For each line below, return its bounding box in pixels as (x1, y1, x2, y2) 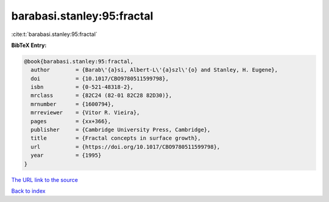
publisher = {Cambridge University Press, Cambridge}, (30, 126, 211, 134)
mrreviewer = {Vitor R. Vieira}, (30, 109, 140, 116)
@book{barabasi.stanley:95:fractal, (24, 58, 134, 65)
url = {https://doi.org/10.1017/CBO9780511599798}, (30, 143, 221, 150)
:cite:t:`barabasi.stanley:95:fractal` (11, 31, 97, 38)
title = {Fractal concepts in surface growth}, (30, 135, 201, 142)
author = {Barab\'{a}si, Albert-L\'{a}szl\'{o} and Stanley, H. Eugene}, (30, 67, 278, 73)
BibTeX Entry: (11, 41, 47, 49)
